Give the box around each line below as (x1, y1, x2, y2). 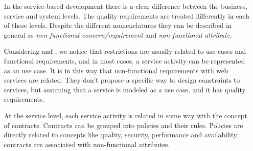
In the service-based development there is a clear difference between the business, (4, 1, 248, 11)
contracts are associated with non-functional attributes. (4, 139, 170, 149)
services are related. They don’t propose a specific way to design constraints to (4, 75, 240, 85)
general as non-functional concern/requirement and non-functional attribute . (4, 29, 232, 40)
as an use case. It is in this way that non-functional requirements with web (4, 65, 228, 75)
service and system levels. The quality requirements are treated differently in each (4, 10, 250, 21)
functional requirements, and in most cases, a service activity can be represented (4, 55, 245, 65)
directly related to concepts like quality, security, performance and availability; (4, 129, 239, 140)
